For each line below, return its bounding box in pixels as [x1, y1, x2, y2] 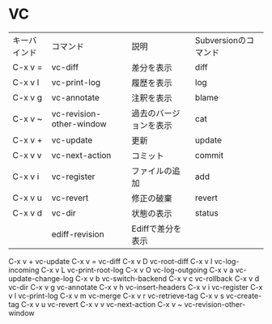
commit [194, 149, 224, 160]
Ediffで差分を [131, 223, 182, 234]
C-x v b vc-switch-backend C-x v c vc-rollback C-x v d [75, 273, 260, 283]
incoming [8, 265, 40, 275]
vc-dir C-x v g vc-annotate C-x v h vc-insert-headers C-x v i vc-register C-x [8, 282, 263, 292]
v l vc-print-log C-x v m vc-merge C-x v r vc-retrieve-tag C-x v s [8, 291, 224, 301]
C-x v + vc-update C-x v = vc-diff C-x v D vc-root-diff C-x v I [8, 256, 213, 266]
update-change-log [8, 273, 74, 283]
